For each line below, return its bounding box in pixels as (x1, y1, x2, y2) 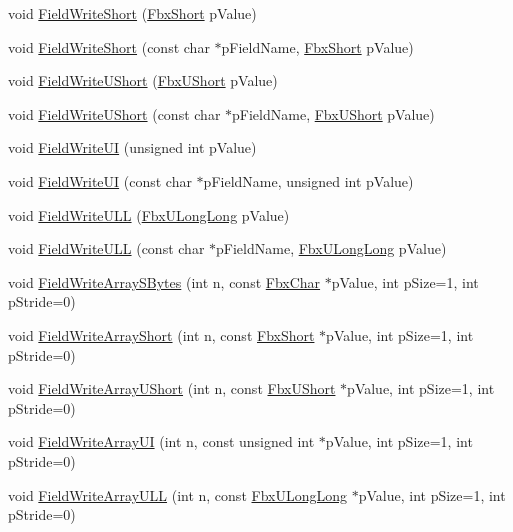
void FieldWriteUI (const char (8, 170, 192, 191)
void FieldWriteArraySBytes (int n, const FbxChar (8, 271, 321, 292)
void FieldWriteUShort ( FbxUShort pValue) (8, 70, 278, 91)
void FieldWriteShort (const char (8, 36, 210, 57)
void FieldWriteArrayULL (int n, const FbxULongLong (8, 484, 347, 505)
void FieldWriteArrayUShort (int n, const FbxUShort (8, 378, 336, 399)
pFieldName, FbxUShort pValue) (232, 103, 435, 124)
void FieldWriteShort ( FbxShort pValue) (8, 3, 257, 23)
